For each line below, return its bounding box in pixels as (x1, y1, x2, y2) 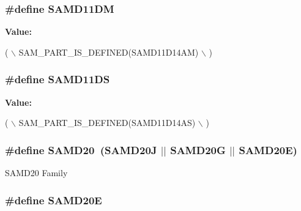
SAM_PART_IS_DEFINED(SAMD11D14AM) (18, 45, 199, 58)
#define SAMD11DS (5, 72, 110, 87)
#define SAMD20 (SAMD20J (5, 142, 157, 157)
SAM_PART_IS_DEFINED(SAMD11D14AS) (18, 116, 196, 129)
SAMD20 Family (5, 166, 68, 179)
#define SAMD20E (5, 192, 102, 207)
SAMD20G (170, 142, 226, 157)
